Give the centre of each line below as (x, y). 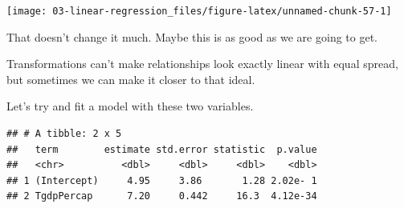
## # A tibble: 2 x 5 (64, 134)
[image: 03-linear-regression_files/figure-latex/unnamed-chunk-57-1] (199, 11)
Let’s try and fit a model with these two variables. (130, 106)
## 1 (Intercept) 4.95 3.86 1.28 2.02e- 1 (162, 180)
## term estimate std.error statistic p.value (162, 149)
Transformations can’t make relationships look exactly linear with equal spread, (202, 64)
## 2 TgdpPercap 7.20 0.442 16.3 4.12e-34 (162, 196)
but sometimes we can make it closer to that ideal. (131, 79)
